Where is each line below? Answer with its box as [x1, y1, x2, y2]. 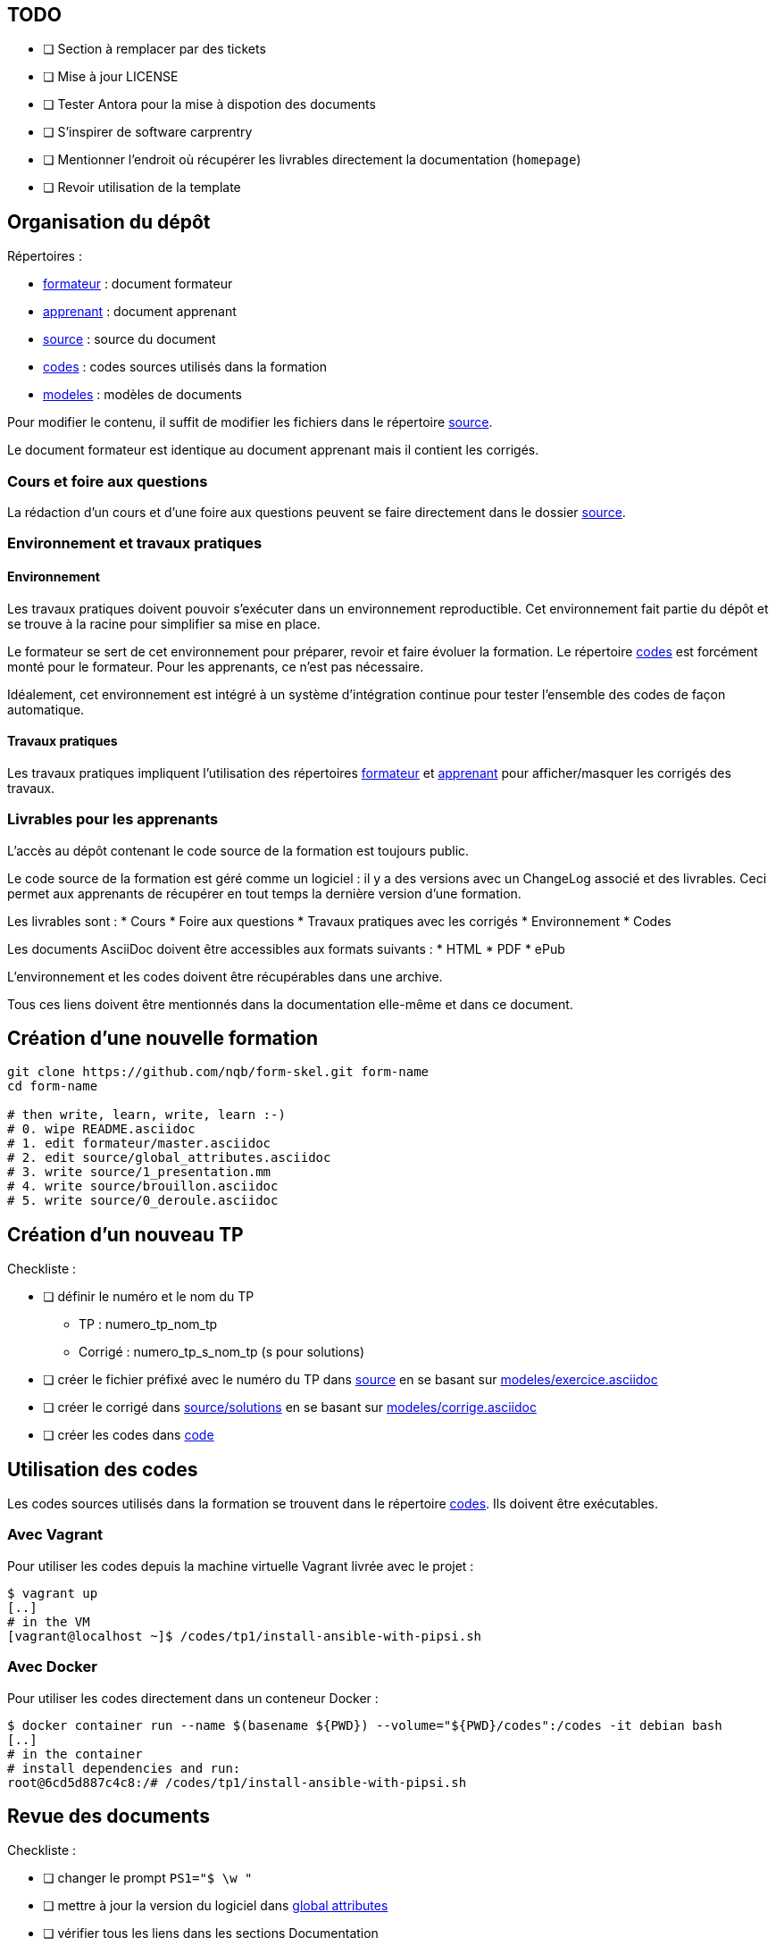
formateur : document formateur [43, 276, 233, 292]
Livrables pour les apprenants [7, 810, 219, 829]
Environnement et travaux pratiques [7, 534, 263, 553]
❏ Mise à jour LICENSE [43, 69, 179, 85]
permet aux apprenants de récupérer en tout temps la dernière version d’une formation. [7, 885, 522, 901]
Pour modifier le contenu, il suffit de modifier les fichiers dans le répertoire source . [7, 414, 493, 430]
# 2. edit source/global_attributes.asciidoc [7, 1150, 331, 1165]
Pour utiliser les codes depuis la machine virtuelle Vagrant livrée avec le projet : [7, 1558, 474, 1574]
